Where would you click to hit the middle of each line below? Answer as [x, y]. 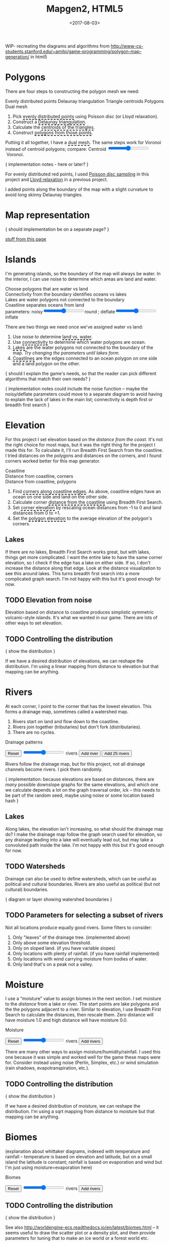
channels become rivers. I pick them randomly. [54, 769]
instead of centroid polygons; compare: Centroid [56, 149]
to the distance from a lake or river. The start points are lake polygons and [82, 1004]
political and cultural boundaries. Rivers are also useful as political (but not [83, 884]
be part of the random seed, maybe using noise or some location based [80, 795]
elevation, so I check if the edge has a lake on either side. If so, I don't [78, 562]
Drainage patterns [24, 742]
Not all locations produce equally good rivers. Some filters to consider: [79, 927]
